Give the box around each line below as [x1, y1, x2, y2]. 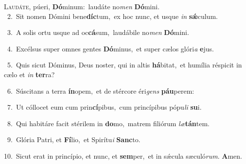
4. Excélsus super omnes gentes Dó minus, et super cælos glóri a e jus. [7, 43, 214, 53]
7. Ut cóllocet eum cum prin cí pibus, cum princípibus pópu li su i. [7, 102, 202, 112]
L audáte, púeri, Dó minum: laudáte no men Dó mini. [4, 1, 160, 11]
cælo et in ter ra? [4, 69, 55, 79]
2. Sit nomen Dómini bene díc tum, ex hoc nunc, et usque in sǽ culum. [7, 11, 218, 21]
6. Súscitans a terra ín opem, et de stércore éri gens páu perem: [7, 85, 194, 96]
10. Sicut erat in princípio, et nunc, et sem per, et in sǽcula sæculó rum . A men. [4, 150, 242, 161]
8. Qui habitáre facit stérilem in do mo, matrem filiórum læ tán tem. [7, 118, 210, 128]
